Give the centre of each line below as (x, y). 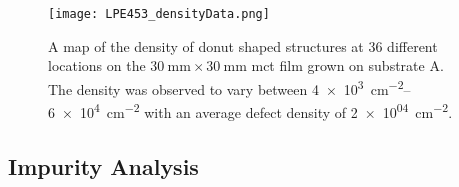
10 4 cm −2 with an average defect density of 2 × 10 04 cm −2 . (266, 110)
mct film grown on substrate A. (347, 65)
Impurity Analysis (103, 165)
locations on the (97, 65)
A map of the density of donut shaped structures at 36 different (243, 45)
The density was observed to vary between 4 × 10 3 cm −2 (226, 87)
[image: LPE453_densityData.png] (159, 14)
